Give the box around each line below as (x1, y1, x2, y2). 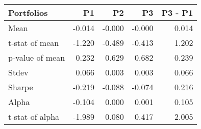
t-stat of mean (8, 37, 59, 48)
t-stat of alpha (8, 111, 60, 122)
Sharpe (8, 81, 33, 93)
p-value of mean (8, 51, 65, 63)
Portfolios (8, 7, 48, 18)
